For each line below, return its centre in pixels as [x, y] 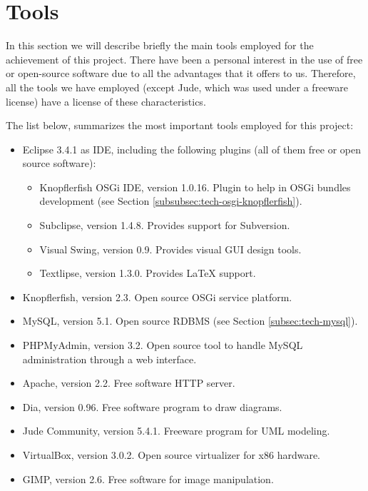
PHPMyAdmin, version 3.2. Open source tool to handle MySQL [163, 345]
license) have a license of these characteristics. [106, 101]
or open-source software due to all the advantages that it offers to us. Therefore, [181, 73]
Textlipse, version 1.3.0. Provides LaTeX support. [148, 273]
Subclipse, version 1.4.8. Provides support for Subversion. [165, 225]
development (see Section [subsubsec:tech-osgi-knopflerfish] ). [171, 201]
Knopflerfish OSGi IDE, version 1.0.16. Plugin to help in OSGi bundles [195, 187]
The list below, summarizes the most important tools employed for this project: [180, 125]
